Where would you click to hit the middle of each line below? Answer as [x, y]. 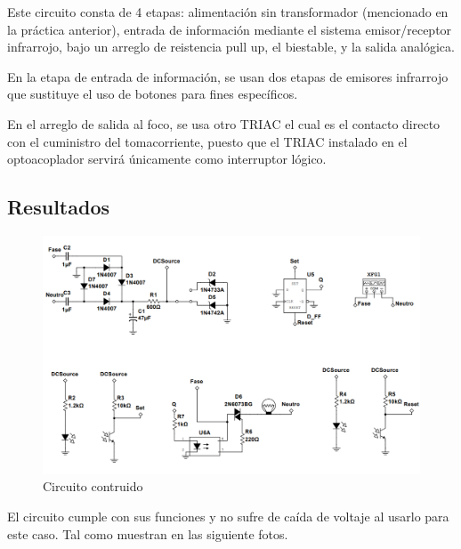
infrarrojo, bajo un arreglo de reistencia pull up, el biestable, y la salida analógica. [231, 47]
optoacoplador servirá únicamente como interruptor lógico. [167, 159]
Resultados [58, 207]
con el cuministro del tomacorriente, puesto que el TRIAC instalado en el [207, 141]
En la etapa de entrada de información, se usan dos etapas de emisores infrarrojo [228, 76]
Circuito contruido [93, 486]
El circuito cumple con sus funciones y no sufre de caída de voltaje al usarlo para [228, 517]
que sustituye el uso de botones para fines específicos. [153, 94]
